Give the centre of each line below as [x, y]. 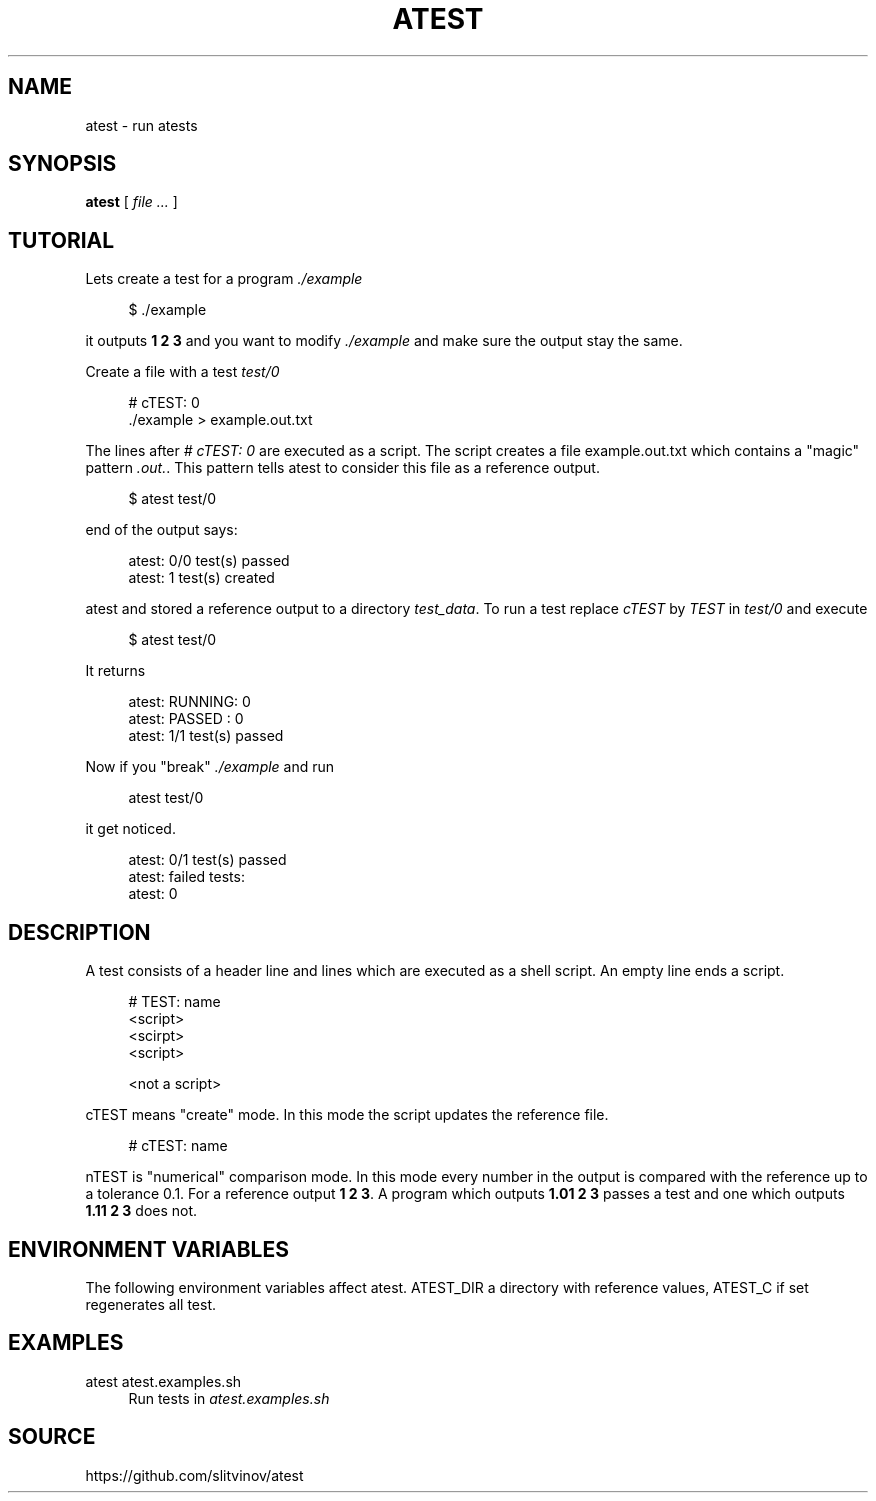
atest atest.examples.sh [163, 1381]
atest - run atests [141, 125]
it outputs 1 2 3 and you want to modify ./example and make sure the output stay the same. [384, 341]
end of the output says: [161, 530]
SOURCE [52, 1437]
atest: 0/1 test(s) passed [207, 860]
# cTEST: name [178, 1146]
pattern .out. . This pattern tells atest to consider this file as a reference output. [342, 468]
